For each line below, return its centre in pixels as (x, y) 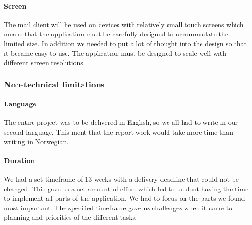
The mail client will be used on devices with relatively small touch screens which (124, 24)
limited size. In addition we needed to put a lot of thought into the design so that (125, 43)
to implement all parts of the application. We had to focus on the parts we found (125, 198)
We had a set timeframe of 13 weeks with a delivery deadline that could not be (121, 179)
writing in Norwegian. (36, 141)
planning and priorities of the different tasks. (71, 217)
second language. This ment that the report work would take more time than (119, 132)
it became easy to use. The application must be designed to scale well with (115, 53)
